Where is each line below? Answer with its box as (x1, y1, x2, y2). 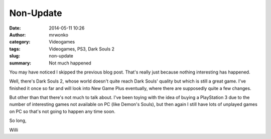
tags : (9, 45, 21, 52)
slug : (9, 53, 20, 59)
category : (9, 39, 31, 45)
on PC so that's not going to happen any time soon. (9, 108, 115, 114)
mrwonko (49, 31, 69, 37)
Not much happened (49, 60, 91, 66)
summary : (9, 60, 32, 66)
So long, (9, 117, 27, 123)
